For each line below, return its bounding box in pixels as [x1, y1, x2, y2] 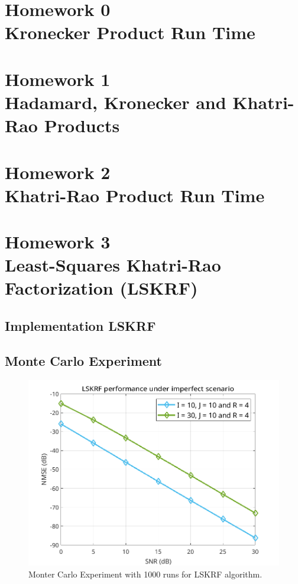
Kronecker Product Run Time [5, 20, 255, 44]
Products [44, 113, 120, 138]
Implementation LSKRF [5, 317, 156, 335]
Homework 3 [5, 229, 111, 254]
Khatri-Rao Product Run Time [5, 183, 265, 207]
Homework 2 [5, 159, 111, 184]
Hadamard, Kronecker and [5, 90, 226, 114]
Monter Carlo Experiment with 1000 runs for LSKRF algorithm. [28, 567, 263, 580]
